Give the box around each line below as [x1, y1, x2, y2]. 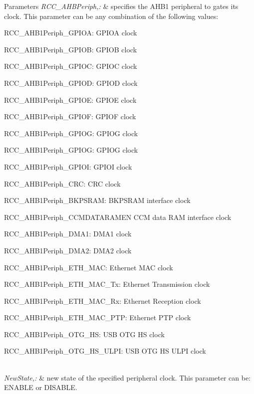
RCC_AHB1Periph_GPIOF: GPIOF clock [4, 111, 136, 122]
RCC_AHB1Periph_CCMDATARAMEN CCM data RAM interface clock [4, 211, 232, 222]
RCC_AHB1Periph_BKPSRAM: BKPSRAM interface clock [4, 195, 191, 205]
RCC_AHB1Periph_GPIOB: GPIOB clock [4, 44, 137, 54]
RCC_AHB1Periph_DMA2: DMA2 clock [4, 245, 132, 255]
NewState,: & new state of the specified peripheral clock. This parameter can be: [4, 372, 251, 383]
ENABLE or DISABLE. [4, 382, 77, 393]
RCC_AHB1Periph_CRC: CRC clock [4, 178, 121, 189]
